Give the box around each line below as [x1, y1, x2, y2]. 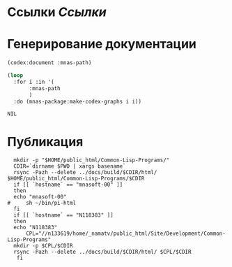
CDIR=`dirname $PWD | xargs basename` [13, 163, 127, 170]
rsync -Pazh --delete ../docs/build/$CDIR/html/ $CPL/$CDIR [13, 249, 192, 256]
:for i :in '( [13, 78, 54, 85]
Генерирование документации [7, 36, 197, 52]
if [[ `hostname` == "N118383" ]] [13, 212, 114, 219]
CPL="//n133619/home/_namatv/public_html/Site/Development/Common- [25, 230, 226, 238]
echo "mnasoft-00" [13, 194, 68, 201]
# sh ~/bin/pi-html [7, 200, 77, 207]
